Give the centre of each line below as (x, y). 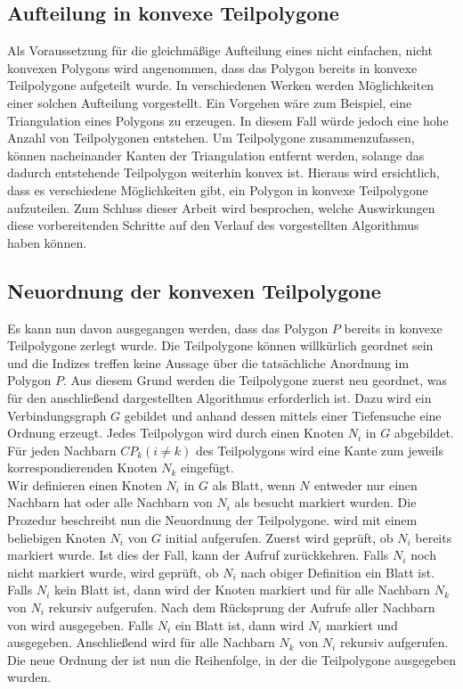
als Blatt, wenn (254, 484)
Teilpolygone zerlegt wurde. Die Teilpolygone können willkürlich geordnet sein (220, 345)
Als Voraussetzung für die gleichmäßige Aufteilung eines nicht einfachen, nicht (220, 50)
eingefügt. (207, 468)
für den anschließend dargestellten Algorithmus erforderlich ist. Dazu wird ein (219, 397)
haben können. (47, 242)
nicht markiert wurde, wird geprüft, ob (113, 572)
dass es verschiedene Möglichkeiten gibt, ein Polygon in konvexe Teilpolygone (218, 189)
